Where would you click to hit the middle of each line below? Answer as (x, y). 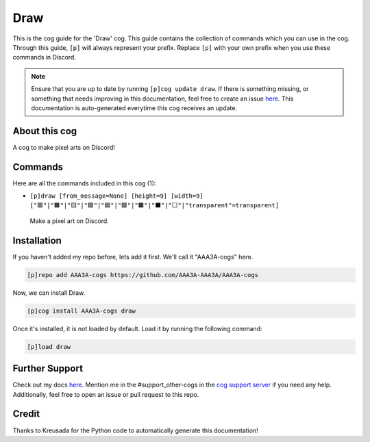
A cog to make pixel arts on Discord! (64, 147)
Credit (26, 414)
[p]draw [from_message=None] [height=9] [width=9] (116, 196)
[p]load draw (49, 347)
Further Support (48, 368)
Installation (37, 240)
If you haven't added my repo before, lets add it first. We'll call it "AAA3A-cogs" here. (133, 257)
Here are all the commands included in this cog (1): (84, 183)
